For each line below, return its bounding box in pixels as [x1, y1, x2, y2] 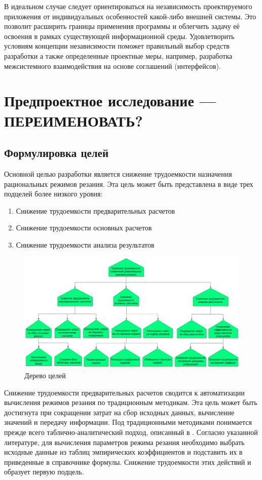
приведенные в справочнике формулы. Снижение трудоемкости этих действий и [4, 456, 251, 467]
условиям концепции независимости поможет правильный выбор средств [4, 41, 230, 51]
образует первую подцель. [4, 466, 84, 477]
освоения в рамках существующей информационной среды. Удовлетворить [4, 30, 235, 41]
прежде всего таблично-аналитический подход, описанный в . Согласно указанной [4, 426, 258, 437]
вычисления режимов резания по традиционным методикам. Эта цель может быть [4, 397, 257, 408]
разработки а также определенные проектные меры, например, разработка [4, 50, 233, 61]
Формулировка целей [4, 145, 109, 161]
